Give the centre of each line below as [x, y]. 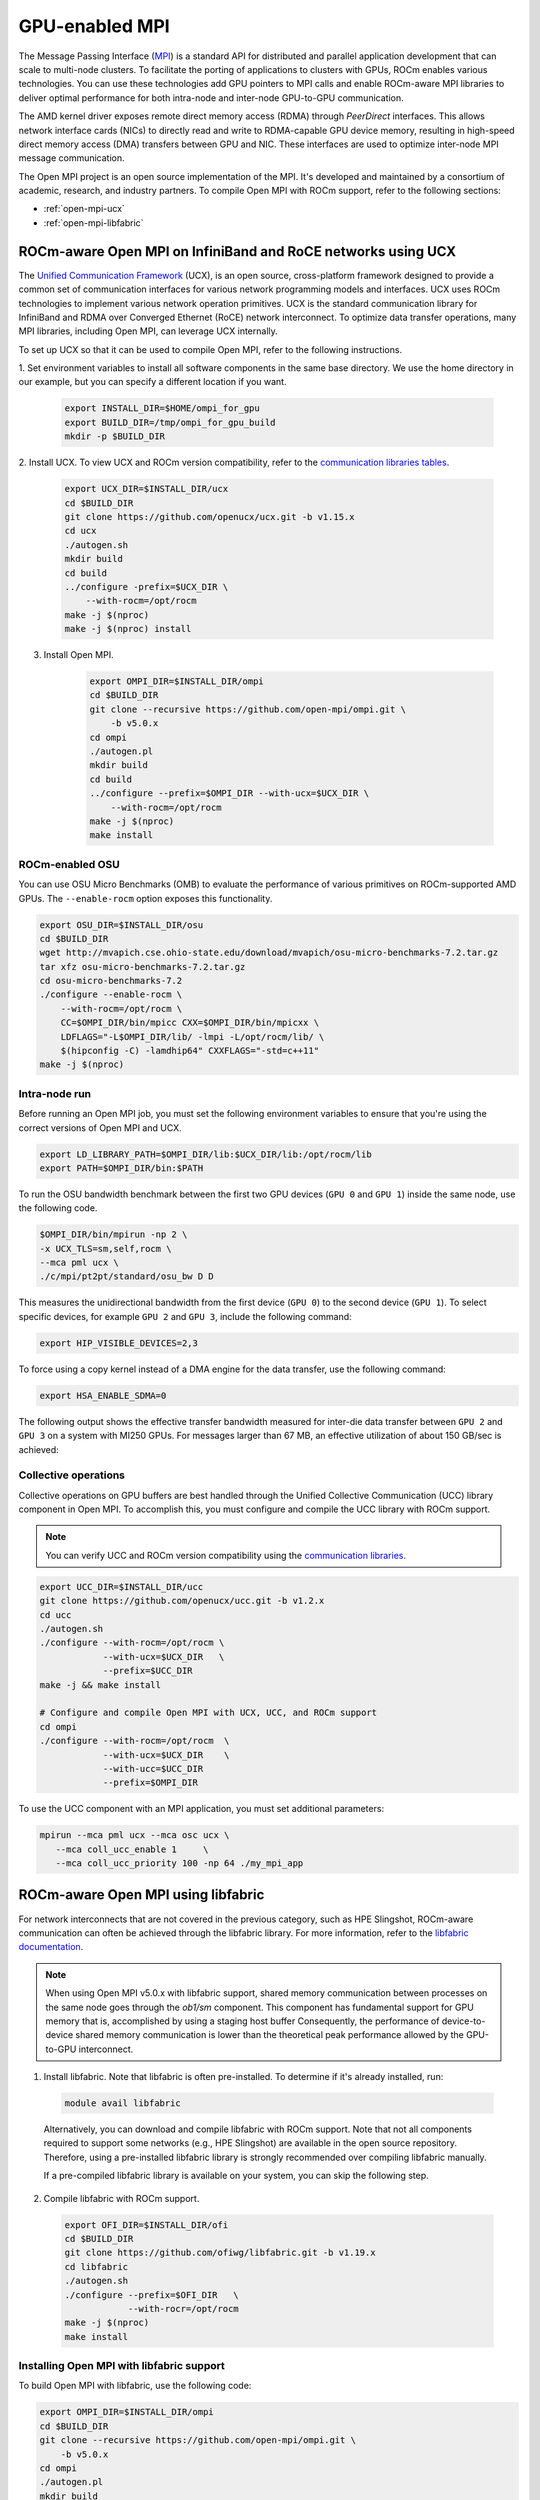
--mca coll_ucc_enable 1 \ [132, 1849]
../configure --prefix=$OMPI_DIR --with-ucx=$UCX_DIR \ [229, 793]
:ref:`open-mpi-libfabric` [93, 222]
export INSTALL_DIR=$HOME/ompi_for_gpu [162, 408]
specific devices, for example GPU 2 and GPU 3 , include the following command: [185, 1316]
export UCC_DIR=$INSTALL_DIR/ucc [121, 1586]
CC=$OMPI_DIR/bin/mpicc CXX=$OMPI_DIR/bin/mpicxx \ [190, 1023]
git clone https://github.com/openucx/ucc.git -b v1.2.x [182, 1601]
